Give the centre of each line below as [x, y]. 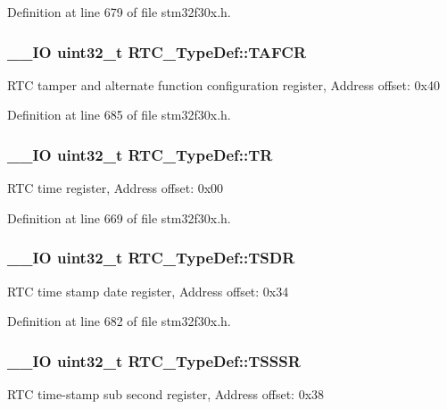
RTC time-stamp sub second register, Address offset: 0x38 [166, 394]
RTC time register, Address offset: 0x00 [116, 188]
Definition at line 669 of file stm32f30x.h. [119, 217]
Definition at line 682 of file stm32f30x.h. [119, 321]
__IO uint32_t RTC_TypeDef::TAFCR [157, 51]
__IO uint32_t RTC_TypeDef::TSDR [151, 258]
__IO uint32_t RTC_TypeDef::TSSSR [154, 360]
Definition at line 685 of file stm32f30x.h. [119, 115]
